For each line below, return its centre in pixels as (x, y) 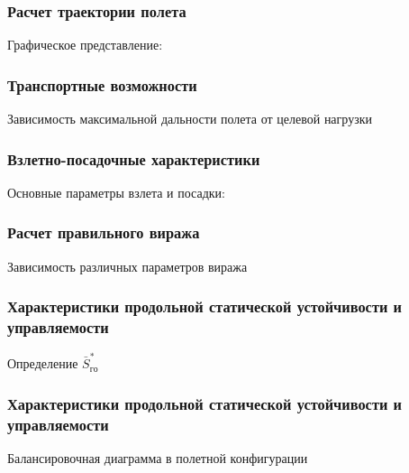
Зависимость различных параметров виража (127, 266)
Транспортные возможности (102, 84)
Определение (43, 363)
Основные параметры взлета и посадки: (116, 192)
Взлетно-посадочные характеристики (134, 158)
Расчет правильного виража (104, 232)
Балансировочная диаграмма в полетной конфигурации (158, 457)
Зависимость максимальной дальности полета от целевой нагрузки (190, 119)
